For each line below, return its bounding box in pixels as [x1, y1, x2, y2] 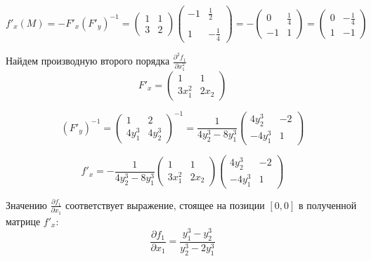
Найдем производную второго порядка [6, 53, 170, 68]
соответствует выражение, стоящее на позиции [65, 197, 265, 212]
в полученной [298, 197, 357, 212]
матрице [6, 213, 41, 228]
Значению [6, 197, 47, 212]
